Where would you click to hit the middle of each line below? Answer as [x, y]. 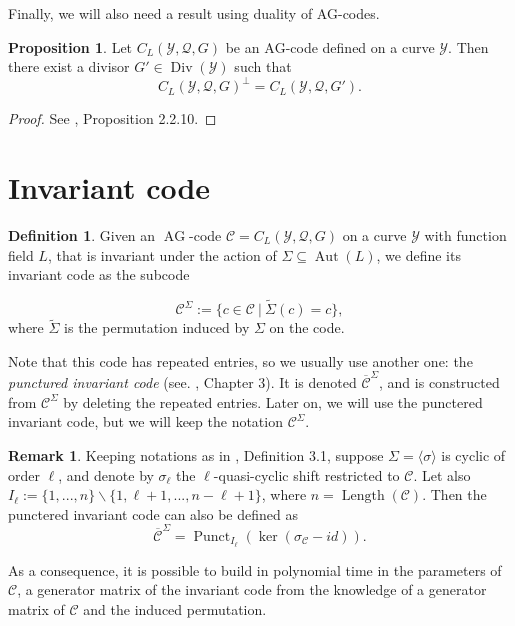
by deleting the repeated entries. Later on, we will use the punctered [273, 401]
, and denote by [106, 474]
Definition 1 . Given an [82, 235]
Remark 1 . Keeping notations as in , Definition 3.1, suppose [196, 454]
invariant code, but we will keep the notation [145, 421]
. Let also [442, 474]
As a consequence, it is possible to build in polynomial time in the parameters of [255, 569]
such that [263, 66]
